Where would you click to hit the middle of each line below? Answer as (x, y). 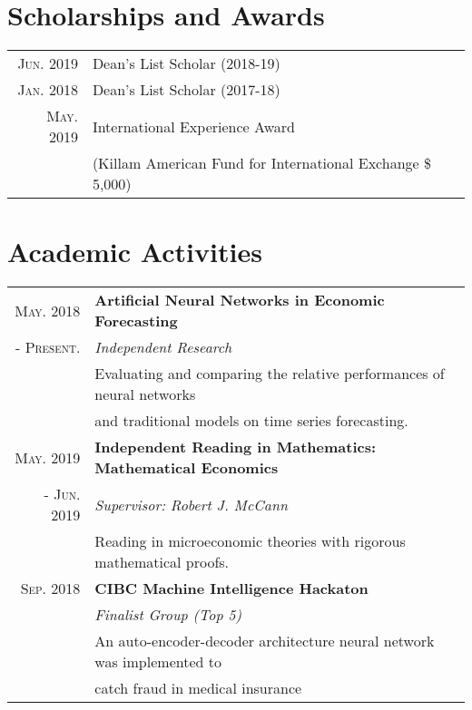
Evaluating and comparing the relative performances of (270, 374)
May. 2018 (48, 310)
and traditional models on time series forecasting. (251, 421)
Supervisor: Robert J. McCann (191, 504)
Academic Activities (135, 252)
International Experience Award (193, 126)
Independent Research (163, 347)
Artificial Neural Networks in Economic (240, 300)
